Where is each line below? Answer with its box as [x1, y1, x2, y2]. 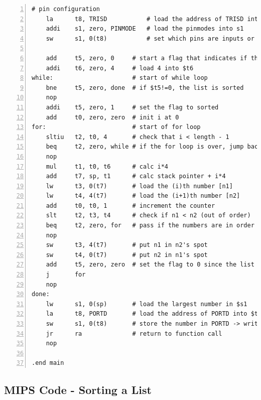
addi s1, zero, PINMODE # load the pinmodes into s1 [46, 25, 244, 33]
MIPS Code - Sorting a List [4, 382, 152, 397]
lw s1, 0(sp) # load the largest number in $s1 [46, 300, 247, 308]
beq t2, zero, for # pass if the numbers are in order [46, 222, 254, 229]
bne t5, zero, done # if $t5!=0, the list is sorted [46, 84, 244, 91]
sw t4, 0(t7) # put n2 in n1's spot [46, 251, 208, 258]
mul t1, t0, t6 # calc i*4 [46, 163, 169, 170]
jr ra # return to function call [46, 330, 222, 337]
